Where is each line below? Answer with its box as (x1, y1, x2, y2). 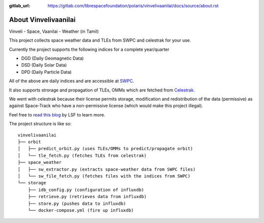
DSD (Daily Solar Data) (21, 62, 67, 68)
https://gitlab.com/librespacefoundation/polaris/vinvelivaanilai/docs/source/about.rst (47, 3, 219, 8)
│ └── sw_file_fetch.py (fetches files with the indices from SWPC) (18, 173, 191, 178)
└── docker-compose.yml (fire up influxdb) (27, 207, 134, 213)
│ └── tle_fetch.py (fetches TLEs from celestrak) (18, 153, 147, 158)
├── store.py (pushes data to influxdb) (27, 201, 127, 206)
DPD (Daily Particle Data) (21, 69, 72, 75)
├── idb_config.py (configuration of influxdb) (27, 187, 144, 193)
